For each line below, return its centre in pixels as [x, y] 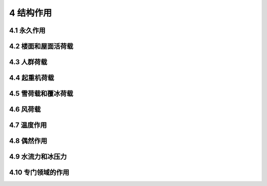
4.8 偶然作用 [28, 141]
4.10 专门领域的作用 [39, 172]
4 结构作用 [30, 13]
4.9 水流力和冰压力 [38, 157]
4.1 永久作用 [27, 30]
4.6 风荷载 [25, 110]
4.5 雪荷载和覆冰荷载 [41, 94]
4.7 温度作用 [28, 125]
